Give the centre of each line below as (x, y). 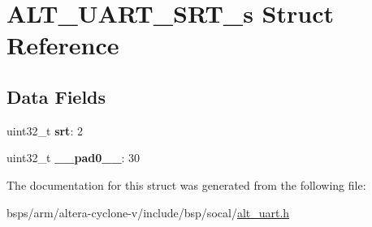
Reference (63, 45)
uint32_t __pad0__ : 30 (74, 158)
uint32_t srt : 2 (45, 130)
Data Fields (56, 96)
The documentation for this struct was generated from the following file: (186, 184)
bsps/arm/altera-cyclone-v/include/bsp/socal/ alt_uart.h (148, 212)
